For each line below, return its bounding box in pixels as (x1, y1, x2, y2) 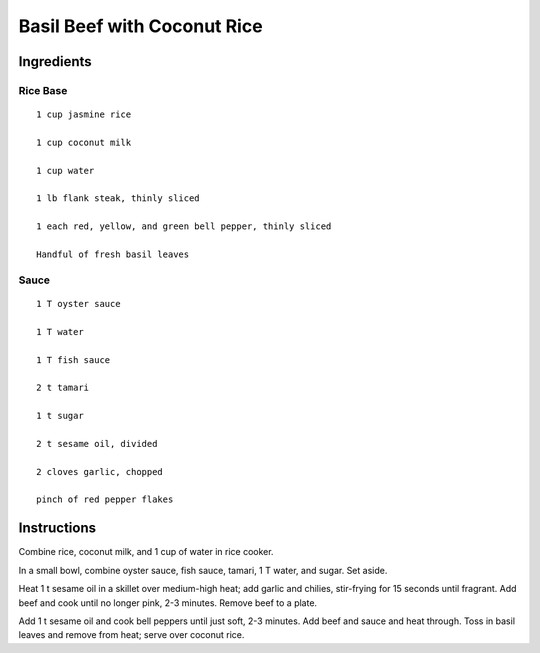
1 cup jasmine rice (36, 109, 132, 120)
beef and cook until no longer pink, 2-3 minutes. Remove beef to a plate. (18, 596, 318, 609)
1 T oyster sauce (36, 298, 121, 309)
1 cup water (36, 165, 95, 176)
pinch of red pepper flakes (36, 494, 174, 505)
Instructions (18, 520, 97, 537)
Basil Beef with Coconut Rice (18, 15, 264, 37)
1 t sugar (36, 410, 84, 422)
